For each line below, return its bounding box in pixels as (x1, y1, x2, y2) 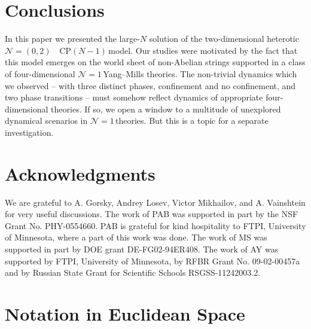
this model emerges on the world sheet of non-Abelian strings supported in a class (5, 56, 306, 68)
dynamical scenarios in (5, 114, 88, 127)
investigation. (5, 126, 54, 138)
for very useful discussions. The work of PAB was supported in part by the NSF (5, 208, 298, 220)
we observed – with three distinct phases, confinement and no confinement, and (5, 79, 296, 92)
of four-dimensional (5, 67, 75, 80)
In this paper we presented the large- (5, 32, 140, 45)
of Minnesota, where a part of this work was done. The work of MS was (5, 231, 267, 243)
